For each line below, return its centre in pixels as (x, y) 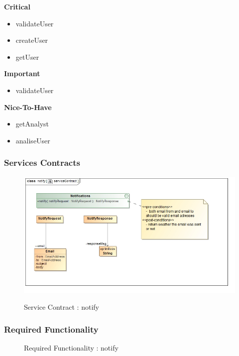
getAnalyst (32, 124)
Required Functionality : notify (71, 347)
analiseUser (33, 140)
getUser (27, 57)
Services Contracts (42, 163)
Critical (17, 6)
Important (22, 73)
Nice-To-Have (28, 107)
